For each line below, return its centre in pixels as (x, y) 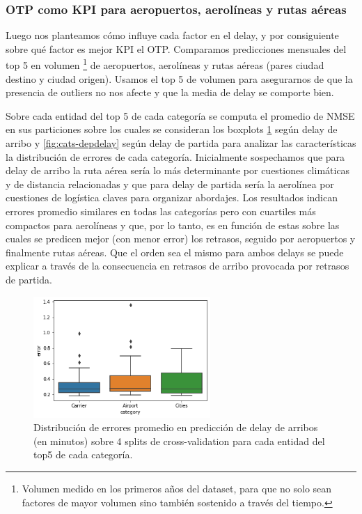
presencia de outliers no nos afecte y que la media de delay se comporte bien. (170, 92)
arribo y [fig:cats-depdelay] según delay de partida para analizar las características (181, 143)
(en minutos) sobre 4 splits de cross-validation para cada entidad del (179, 441)
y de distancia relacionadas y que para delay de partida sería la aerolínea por (170, 184)
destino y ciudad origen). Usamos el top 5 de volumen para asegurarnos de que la (179, 78)
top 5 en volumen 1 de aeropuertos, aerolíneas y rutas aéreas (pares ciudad (165, 64)
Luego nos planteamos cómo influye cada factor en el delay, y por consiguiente (172, 35)
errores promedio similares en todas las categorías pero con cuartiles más (161, 211)
